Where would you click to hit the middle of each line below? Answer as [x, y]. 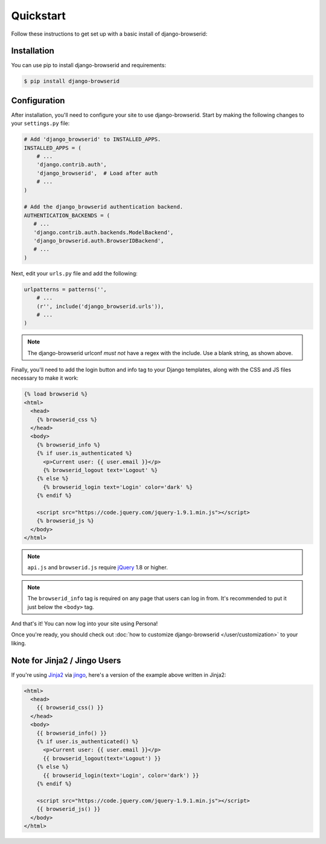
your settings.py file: [40, 123]
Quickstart [39, 16]
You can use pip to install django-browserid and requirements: [88, 65]
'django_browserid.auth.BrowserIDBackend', [99, 241]
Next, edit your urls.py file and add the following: [75, 273]
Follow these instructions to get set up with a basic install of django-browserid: [109, 34]
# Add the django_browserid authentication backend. [104, 207]
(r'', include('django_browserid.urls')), [100, 306]
